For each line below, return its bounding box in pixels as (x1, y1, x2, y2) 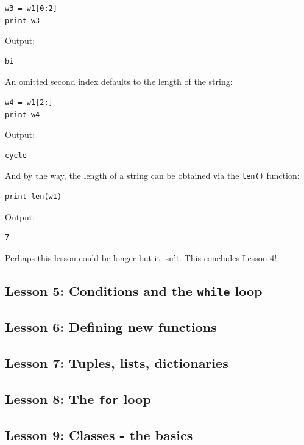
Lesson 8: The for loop (5, 389, 151, 408)
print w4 (5, 110, 40, 119)
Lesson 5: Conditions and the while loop (5, 281, 263, 300)
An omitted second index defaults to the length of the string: (5, 75, 233, 88)
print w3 (5, 16, 40, 25)
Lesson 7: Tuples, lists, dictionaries (5, 353, 228, 372)
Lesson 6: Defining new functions (5, 317, 217, 336)
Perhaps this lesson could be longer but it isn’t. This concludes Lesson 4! (5, 251, 277, 264)
